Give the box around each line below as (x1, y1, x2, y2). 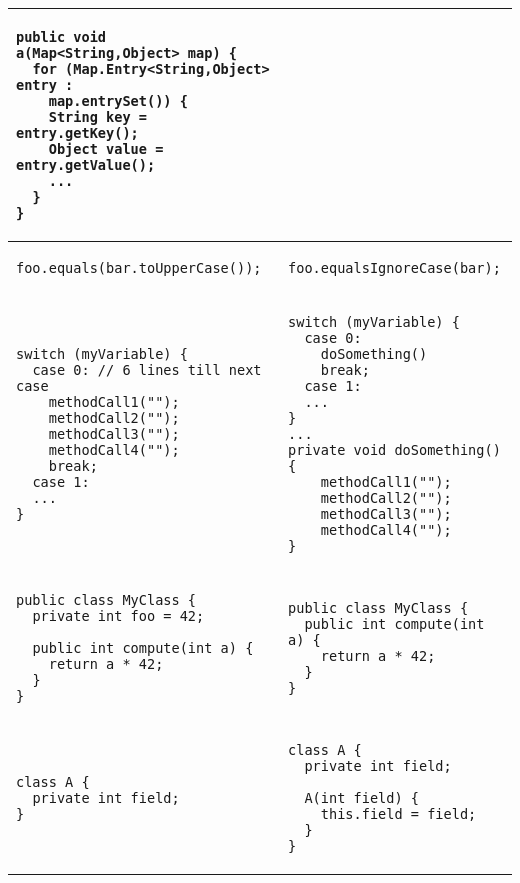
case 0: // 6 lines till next (32, 362, 262, 378)
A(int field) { (304, 790, 419, 806)
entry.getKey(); (16, 125, 139, 141)
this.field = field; (320, 806, 477, 822)
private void (288, 442, 387, 458)
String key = (48, 109, 147, 125)
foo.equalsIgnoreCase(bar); (288, 260, 501, 276)
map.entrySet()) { (48, 93, 188, 109)
